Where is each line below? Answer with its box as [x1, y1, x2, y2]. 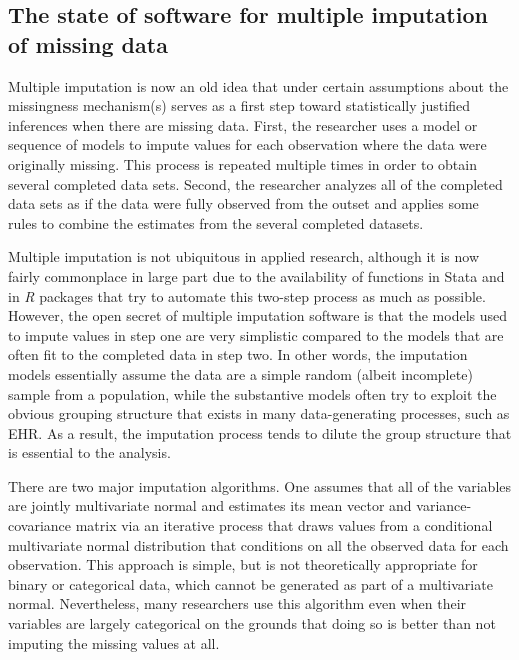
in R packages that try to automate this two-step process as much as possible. [8, 285, 486, 306]
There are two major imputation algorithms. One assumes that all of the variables [8, 475, 512, 496]
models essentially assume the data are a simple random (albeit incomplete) [8, 363, 473, 384]
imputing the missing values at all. [8, 632, 220, 653]
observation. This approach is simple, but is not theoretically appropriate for [8, 554, 478, 575]
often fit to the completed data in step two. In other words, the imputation [8, 344, 468, 365]
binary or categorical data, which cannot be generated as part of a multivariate [8, 573, 493, 594]
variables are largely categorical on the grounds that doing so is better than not [8, 613, 496, 634]
